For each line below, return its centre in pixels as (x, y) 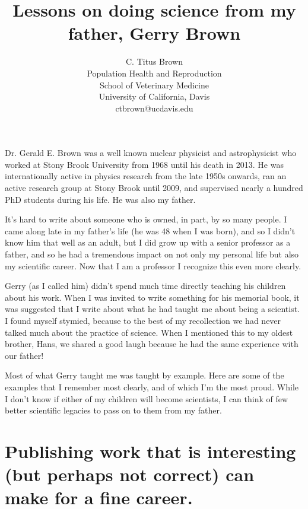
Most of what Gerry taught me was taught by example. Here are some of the (145, 375)
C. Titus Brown (154, 61)
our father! (24, 355)
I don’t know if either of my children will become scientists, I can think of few (147, 398)
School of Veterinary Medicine (154, 85)
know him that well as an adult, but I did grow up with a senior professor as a (148, 242)
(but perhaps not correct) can (130, 474)
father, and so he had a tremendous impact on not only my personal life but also (152, 254)
